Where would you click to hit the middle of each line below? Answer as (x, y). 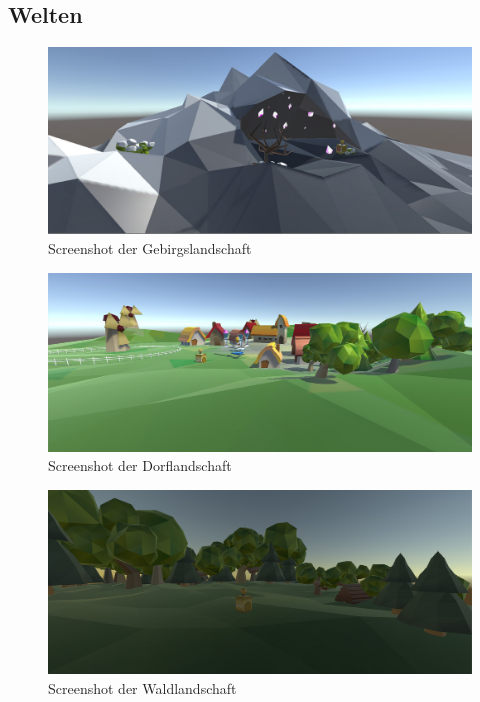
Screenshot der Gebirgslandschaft (150, 247)
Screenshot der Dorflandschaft (140, 465)
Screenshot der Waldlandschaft (142, 687)
